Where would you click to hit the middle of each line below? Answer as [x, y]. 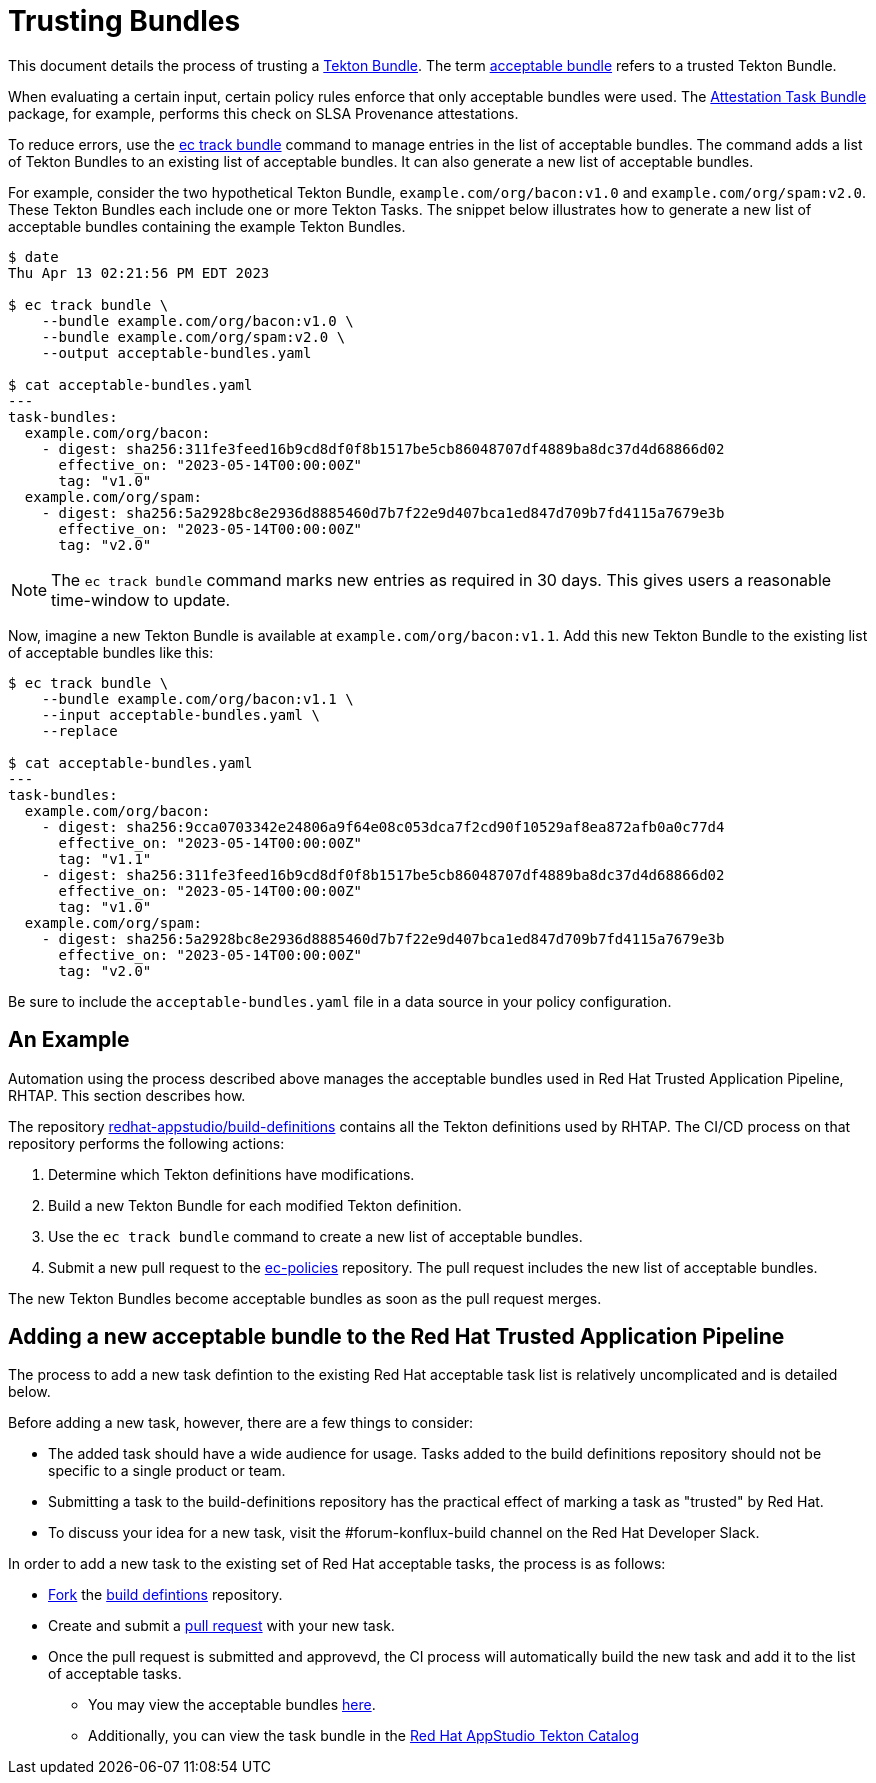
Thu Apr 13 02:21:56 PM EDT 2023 [139, 272]
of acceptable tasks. [115, 1674]
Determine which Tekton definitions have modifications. [231, 1174]
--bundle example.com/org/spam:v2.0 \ [193, 336]
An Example [69, 1040]
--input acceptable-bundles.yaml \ [180, 714]
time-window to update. [141, 599]
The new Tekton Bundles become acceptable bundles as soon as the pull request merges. [305, 1298]
